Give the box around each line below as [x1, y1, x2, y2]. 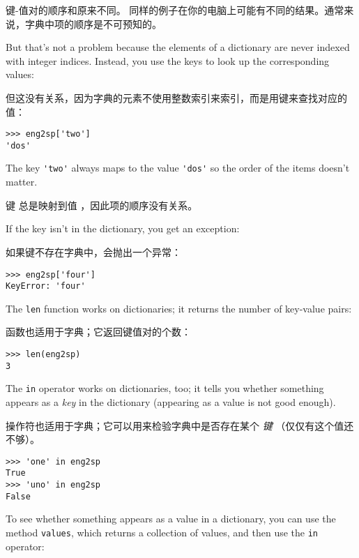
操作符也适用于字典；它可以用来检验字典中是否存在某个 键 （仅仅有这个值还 [6, 418, 354, 432]
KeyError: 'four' [6, 281, 86, 292]
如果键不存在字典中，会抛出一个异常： [6, 244, 181, 259]
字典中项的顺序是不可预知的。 [24, 16, 162, 31]
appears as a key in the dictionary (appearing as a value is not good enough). [6, 395, 336, 409]
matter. [6, 174, 38, 189]
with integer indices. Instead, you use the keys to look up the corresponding [6, 53, 330, 68]
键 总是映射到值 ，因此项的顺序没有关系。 [6, 197, 198, 212]
